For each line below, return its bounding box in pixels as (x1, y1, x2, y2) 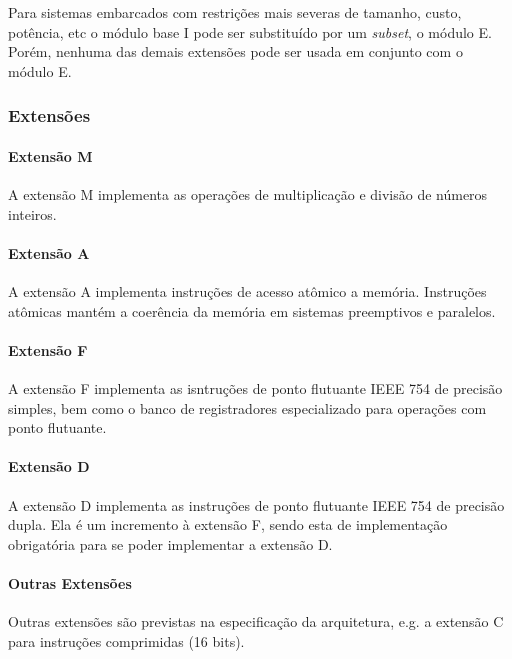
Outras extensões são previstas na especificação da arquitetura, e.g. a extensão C (8, 611, 504, 632)
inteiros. (8, 203, 57, 224)
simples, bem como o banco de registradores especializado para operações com (8, 397, 487, 418)
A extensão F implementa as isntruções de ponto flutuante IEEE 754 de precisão (8, 377, 503, 398)
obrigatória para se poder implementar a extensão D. (8, 533, 333, 554)
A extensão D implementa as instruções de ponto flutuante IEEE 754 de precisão (8, 494, 505, 515)
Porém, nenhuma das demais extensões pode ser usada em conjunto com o (8, 41, 463, 62)
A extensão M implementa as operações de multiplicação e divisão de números (8, 184, 488, 205)
